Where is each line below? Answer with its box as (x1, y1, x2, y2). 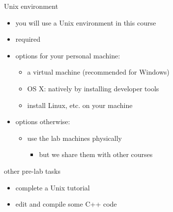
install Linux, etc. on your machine (27, 100, 133, 110)
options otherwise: (15, 116, 70, 127)
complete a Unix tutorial (15, 182, 90, 192)
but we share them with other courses (39, 149, 153, 159)
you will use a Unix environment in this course (15, 17, 156, 27)
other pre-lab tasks (4, 165, 60, 176)
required (15, 34, 41, 44)
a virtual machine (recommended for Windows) (27, 67, 170, 77)
